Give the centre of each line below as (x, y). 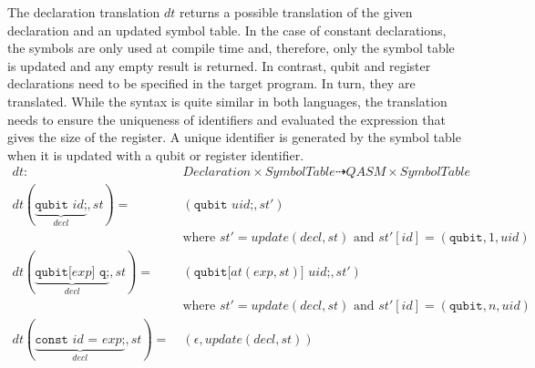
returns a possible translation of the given (296, 12)
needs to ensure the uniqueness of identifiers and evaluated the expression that (226, 119)
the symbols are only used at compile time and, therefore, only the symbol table (231, 48)
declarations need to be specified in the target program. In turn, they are (211, 83)
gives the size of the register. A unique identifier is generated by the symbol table (234, 137)
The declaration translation (84, 12)
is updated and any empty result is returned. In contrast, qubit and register (219, 65)
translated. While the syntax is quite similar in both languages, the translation (227, 101)
